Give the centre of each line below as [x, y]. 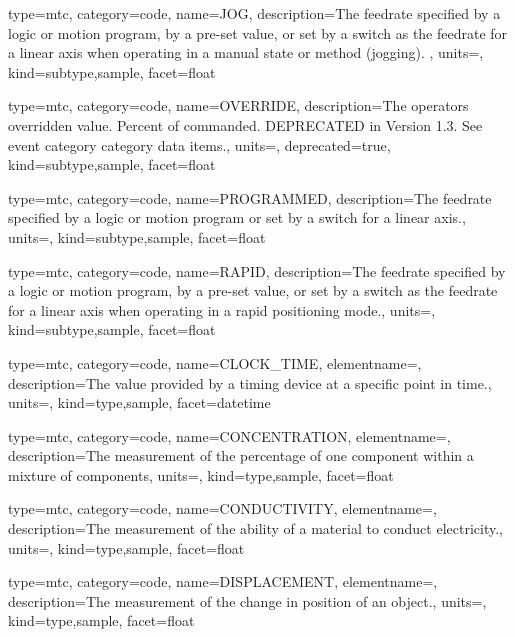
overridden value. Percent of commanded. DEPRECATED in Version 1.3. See [245, 124]
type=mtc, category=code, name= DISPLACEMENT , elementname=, [223, 581]
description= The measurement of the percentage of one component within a [241, 455]
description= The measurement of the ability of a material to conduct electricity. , [255, 528]
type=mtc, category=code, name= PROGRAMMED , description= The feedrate [250, 197]
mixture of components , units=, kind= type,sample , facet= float [201, 474]
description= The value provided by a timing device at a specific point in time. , [250, 382]
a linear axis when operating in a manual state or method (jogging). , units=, [246, 52]
